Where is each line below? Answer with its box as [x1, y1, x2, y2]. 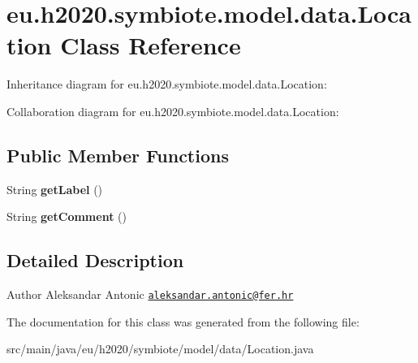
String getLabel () [6, 180, 103, 197]
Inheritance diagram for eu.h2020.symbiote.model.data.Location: [6, 76, 327, 93]
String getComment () [6, 208, 127, 225]
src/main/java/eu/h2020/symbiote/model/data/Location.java [6, 340, 314, 357]
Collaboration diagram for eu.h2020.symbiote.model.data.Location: [6, 102, 339, 119]
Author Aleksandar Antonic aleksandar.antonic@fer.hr [6, 286, 294, 303]
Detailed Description [6, 248, 184, 273]
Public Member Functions [6, 142, 229, 167]
